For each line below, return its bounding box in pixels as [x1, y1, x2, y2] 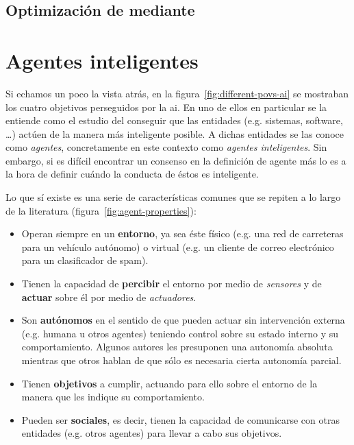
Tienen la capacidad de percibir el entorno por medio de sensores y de [21, 276, 322, 291]
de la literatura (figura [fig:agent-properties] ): [5, 203, 197, 217]
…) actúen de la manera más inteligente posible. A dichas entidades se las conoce [5, 126, 344, 141]
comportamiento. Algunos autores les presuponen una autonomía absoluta [21, 339, 333, 354]
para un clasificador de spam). [21, 253, 149, 267]
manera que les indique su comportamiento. [21, 389, 205, 404]
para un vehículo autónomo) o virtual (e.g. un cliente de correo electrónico [21, 239, 334, 254]
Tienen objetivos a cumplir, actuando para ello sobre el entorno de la [21, 376, 318, 390]
